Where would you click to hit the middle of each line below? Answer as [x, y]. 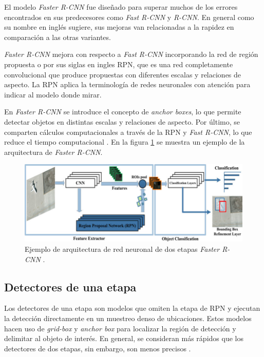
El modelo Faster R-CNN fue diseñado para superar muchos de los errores [121, 7]
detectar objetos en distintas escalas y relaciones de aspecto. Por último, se [122, 121]
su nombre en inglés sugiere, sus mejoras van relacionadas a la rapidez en [119, 27]
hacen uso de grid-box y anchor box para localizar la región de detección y [120, 328]
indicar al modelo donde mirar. [53, 94]
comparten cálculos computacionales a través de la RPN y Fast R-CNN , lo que [128, 132]
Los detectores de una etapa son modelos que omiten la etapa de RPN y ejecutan [132, 308]
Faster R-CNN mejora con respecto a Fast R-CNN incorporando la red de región [131, 54]
